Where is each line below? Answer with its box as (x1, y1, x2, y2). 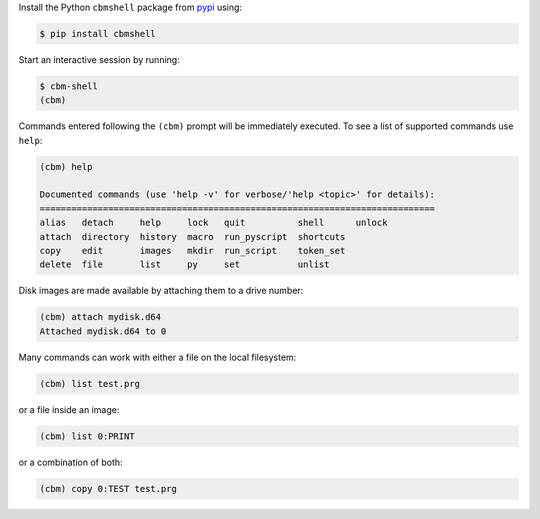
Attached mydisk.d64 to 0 (39, 325, 167, 337)
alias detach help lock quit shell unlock (39, 217, 388, 229)
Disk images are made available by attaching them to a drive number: (18, 285, 304, 297)
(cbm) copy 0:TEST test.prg (39, 483, 177, 494)
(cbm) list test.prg (39, 378, 140, 389)
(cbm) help (39, 161, 93, 172)
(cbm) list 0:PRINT (39, 430, 135, 442)
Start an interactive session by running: (18, 53, 180, 65)
